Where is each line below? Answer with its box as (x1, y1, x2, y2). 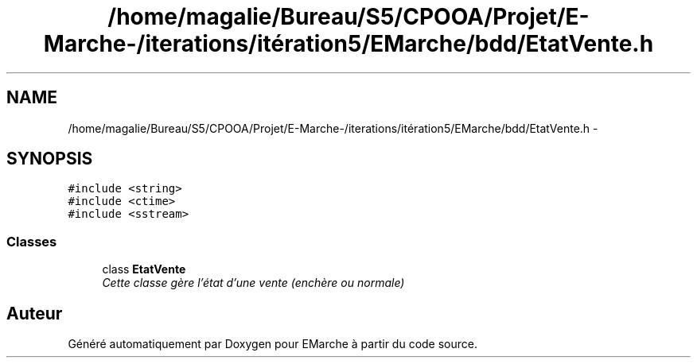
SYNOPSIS (6, 149, 93, 169)
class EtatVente (102, 262, 186, 277)
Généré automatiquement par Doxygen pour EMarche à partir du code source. (68, 337, 477, 351)
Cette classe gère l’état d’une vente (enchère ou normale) (102, 276, 405, 290)
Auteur (6, 303, 63, 323)
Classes (6, 233, 57, 250)
